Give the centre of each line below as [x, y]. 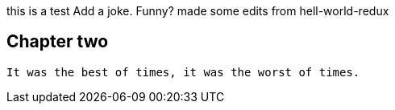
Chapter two [58, 42]
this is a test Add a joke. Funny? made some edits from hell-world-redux [198, 11]
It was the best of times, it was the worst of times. [183, 72]
